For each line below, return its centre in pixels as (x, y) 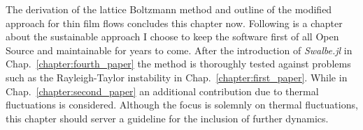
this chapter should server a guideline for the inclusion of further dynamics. (167, 118)
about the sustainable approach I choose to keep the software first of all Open (172, 36)
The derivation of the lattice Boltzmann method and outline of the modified (169, 9)
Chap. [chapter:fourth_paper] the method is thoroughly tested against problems (178, 64)
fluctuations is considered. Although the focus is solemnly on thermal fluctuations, (182, 105)
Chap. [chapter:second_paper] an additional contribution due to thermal (162, 91)
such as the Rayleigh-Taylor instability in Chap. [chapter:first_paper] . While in (177, 77)
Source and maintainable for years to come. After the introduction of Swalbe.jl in (179, 50)
